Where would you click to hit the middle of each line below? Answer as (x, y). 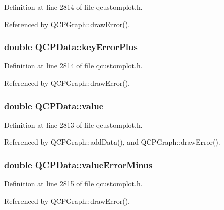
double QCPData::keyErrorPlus (71, 47)
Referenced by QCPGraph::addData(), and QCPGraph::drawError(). (112, 142)
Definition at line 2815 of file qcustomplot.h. (73, 184)
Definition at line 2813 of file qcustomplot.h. (73, 124)
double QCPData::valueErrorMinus (79, 164)
